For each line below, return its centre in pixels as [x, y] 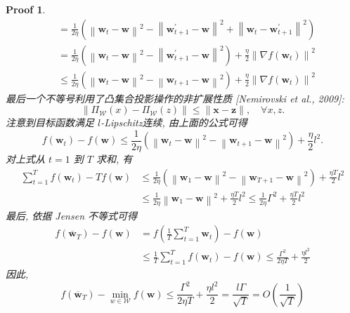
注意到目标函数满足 [50, 122]
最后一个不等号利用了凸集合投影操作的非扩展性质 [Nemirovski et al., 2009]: [175, 98]
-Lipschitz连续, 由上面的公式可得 [174, 122]
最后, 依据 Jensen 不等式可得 [72, 215]
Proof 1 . [26, 9]
